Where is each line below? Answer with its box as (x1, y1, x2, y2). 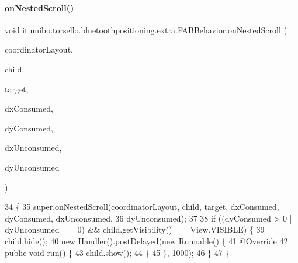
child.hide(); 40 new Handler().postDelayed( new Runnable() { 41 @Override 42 (5, 234, 288, 247)
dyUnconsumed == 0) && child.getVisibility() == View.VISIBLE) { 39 (5, 223, 265, 236)
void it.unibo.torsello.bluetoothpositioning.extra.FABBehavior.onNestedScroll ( (5, 23, 287, 36)
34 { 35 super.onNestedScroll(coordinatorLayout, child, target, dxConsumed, (5, 200, 279, 213)
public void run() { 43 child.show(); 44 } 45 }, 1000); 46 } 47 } (5, 246, 230, 258)
